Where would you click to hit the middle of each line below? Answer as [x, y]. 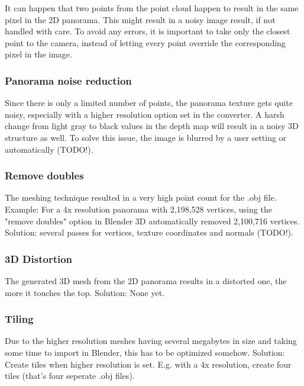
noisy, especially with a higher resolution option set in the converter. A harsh [145, 114]
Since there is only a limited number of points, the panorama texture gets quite [149, 103]
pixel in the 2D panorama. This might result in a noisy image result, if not [140, 19]
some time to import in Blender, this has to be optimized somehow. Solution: [145, 352]
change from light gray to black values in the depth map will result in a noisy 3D [152, 126]
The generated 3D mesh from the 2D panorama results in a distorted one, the [146, 280]
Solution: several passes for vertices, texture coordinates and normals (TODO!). [149, 232]
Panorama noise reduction [68, 80]
